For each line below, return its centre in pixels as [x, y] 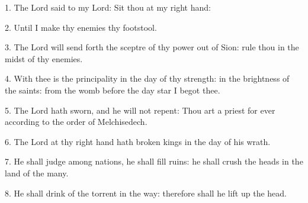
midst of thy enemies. [44, 58]
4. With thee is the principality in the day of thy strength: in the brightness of [147, 78]
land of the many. [37, 173]
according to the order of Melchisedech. [76, 122]
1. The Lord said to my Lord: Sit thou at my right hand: [108, 7]
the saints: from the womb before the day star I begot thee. [113, 90]
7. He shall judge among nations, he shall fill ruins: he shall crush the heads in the [154, 161]
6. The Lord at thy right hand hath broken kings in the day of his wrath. [138, 141]
